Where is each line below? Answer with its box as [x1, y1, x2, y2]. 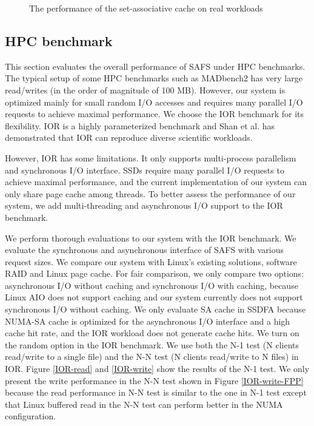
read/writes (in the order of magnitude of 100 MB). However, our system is [5, 83, 285, 96]
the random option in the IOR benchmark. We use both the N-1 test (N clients [5, 338, 299, 351]
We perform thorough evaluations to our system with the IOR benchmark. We [5, 231, 296, 244]
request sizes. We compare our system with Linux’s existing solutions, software [5, 255, 297, 268]
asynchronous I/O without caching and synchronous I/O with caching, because [5, 279, 298, 291]
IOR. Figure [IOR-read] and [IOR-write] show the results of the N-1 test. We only [5, 362, 310, 375]
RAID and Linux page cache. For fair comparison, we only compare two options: [5, 267, 304, 280]
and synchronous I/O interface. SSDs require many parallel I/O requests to [5, 163, 284, 176]
